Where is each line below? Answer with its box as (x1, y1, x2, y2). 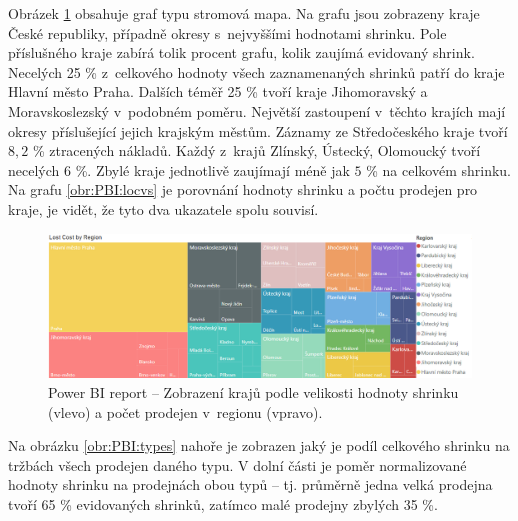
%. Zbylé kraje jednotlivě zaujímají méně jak (75, 159, 350, 180)
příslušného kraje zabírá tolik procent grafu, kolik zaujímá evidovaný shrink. (8, 42, 475, 63)
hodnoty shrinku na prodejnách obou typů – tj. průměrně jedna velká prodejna (8, 474, 493, 495)
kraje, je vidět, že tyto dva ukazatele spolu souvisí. (8, 198, 319, 219)
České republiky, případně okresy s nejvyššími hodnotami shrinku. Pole (8, 22, 447, 43)
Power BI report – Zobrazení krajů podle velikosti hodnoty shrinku (48, 382, 459, 403)
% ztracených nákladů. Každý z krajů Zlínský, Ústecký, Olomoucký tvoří (32, 140, 481, 161)
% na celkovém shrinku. (366, 159, 511, 180)
